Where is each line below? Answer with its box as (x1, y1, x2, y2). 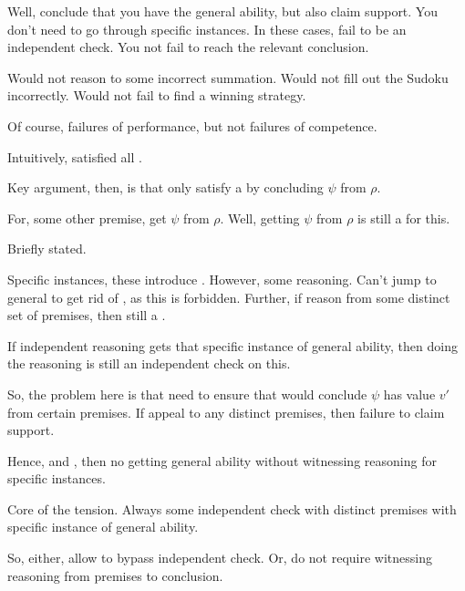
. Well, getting (220, 208, 300, 227)
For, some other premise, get (7, 208, 167, 227)
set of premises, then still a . (7, 306, 166, 325)
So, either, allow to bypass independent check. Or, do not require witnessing (7, 548, 432, 567)
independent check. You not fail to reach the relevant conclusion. (7, 37, 369, 57)
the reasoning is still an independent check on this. (7, 354, 291, 373)
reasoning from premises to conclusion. (7, 565, 223, 585)
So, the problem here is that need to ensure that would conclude (7, 384, 367, 403)
